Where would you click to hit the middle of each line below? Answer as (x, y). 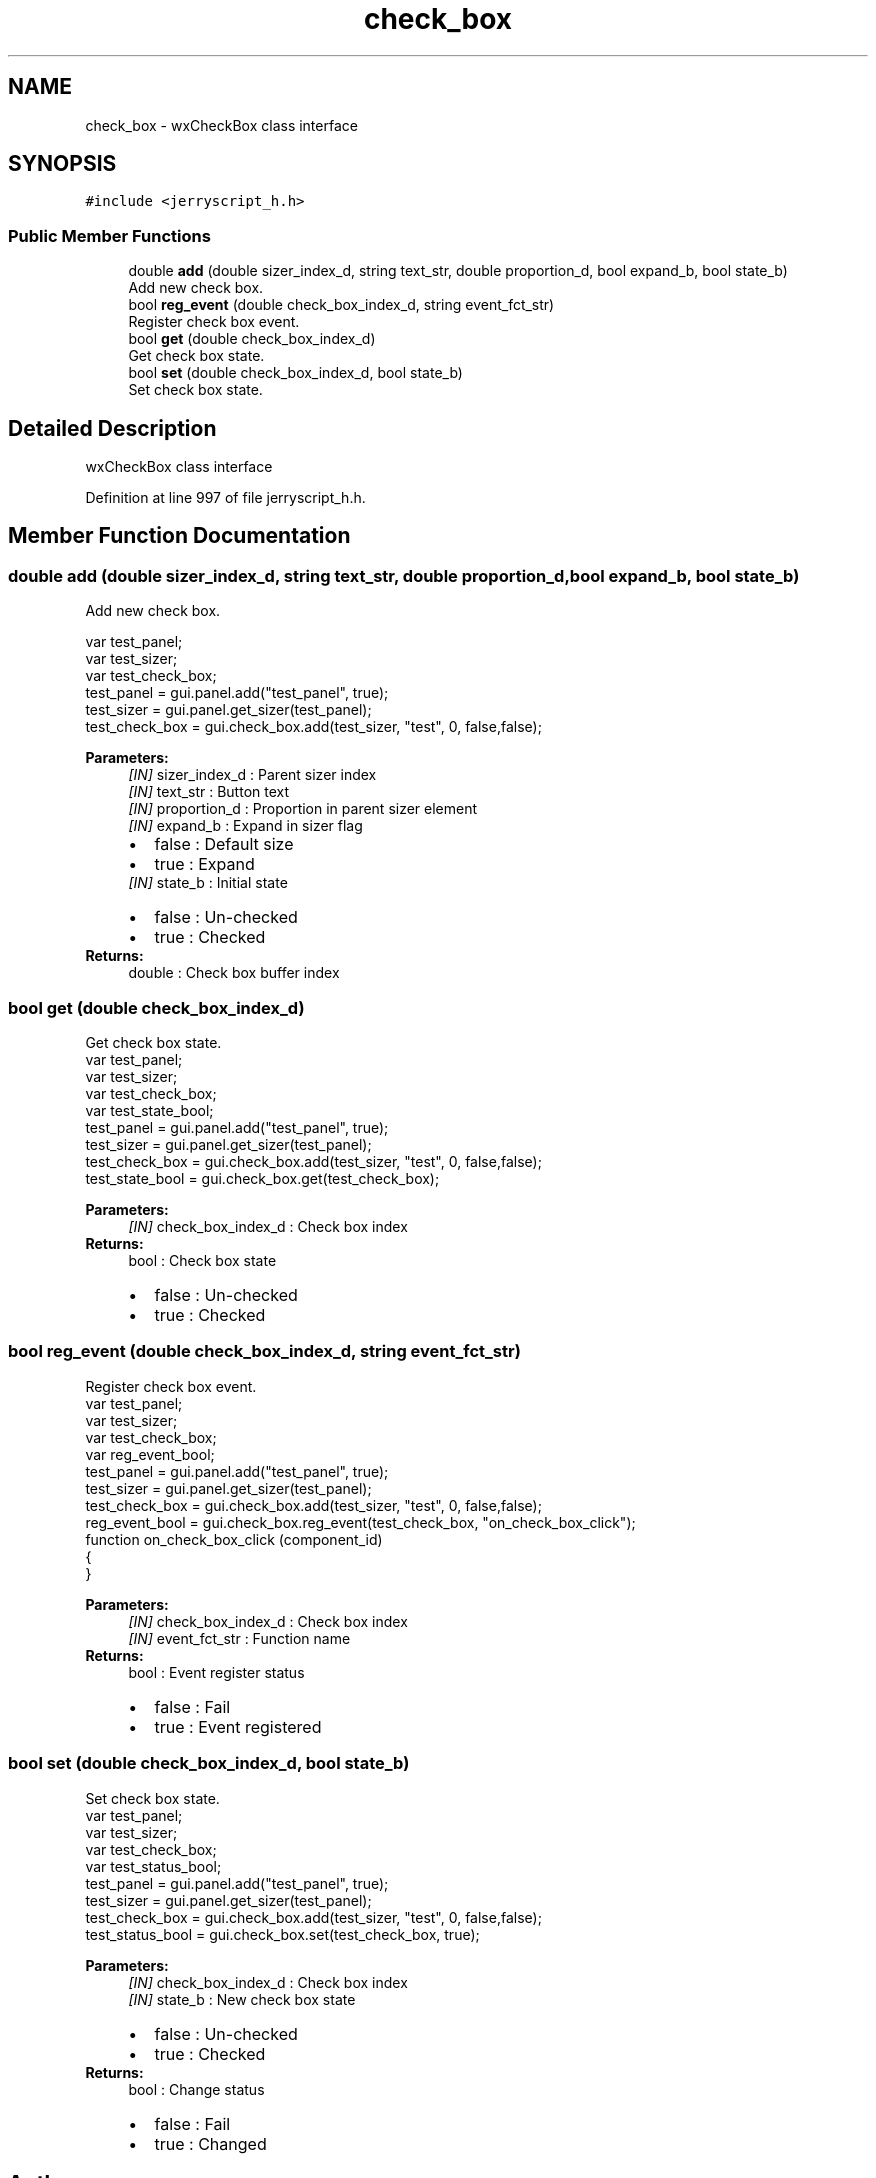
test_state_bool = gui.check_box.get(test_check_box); (262, 1178)
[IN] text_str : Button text (209, 792)
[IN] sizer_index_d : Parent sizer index (252, 775)
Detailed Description (112, 428)
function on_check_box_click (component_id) (234, 1539)
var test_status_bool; (153, 1866)
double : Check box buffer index (234, 973)
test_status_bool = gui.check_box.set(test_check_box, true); (282, 1934)
